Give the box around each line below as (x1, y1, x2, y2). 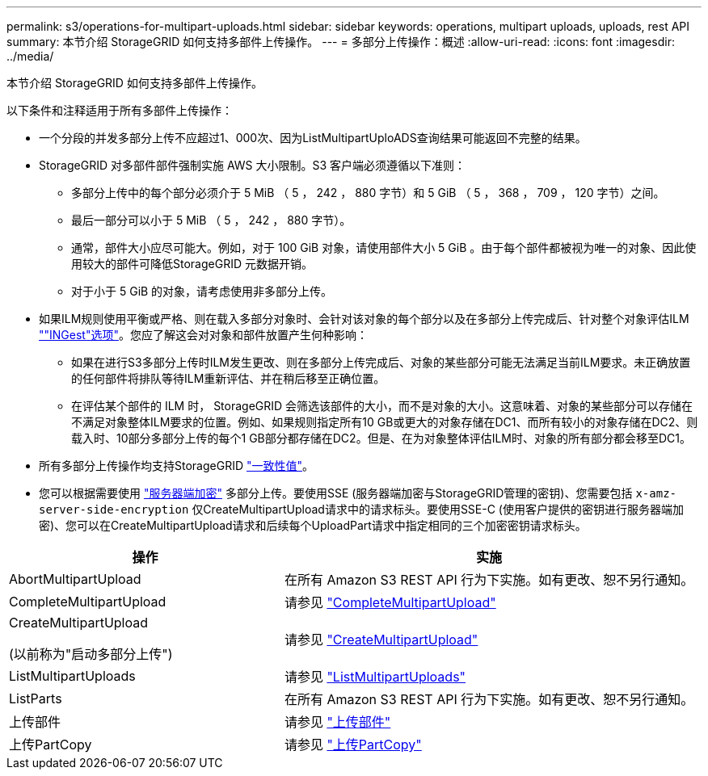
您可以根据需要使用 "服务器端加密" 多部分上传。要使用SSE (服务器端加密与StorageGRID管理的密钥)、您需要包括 (39, 486, 633, 500)
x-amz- (635, 487, 676, 500)
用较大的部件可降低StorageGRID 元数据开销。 (71, 257, 313, 271)
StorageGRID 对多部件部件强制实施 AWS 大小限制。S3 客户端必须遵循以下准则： (39, 158, 466, 172)
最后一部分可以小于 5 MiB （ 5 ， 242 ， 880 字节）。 (71, 213, 352, 227)
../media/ (6, 49, 54, 63)
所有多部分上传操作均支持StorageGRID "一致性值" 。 (39, 459, 314, 472)
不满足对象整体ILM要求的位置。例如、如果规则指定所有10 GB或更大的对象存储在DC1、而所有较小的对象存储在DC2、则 (71, 415, 698, 429)
